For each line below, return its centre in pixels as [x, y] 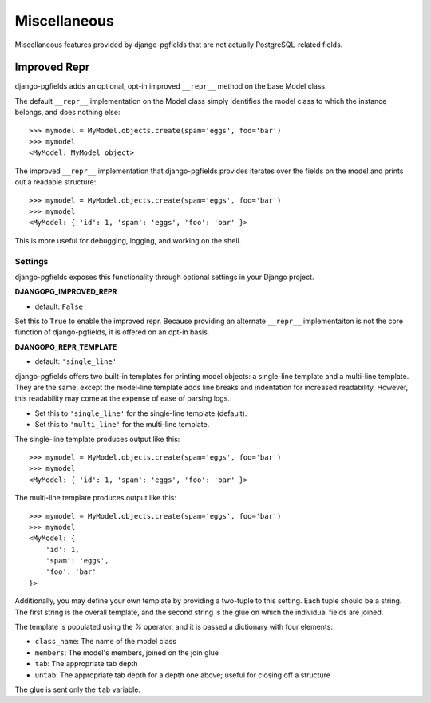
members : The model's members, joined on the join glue [127, 652]
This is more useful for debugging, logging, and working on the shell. [128, 240]
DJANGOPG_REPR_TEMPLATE [66, 346]
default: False [59, 306]
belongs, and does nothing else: [67, 113]
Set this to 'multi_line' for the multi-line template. [122, 425]
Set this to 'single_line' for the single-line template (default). [141, 413]
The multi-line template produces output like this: [96, 498]
